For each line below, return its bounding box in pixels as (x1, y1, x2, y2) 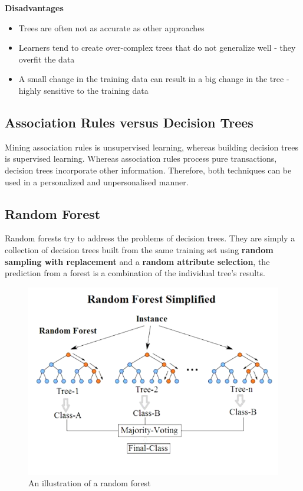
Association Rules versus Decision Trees (5, 113, 253, 131)
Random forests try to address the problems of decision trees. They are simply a (5, 232, 295, 244)
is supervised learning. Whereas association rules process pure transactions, (5, 152, 277, 165)
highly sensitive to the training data (18, 84, 149, 96)
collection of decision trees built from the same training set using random (5, 243, 274, 256)
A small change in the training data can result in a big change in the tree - (18, 73, 289, 85)
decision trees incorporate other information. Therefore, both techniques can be (5, 163, 292, 176)
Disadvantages (5, 2, 64, 14)
